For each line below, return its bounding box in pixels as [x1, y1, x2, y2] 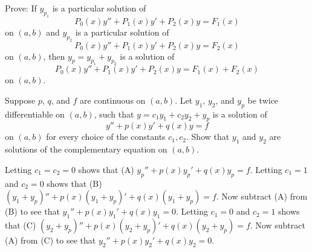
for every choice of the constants [46, 130, 166, 143]
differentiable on [5, 107, 65, 120]
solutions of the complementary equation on [5, 143, 167, 156]
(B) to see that [5, 205, 60, 218]
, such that [94, 107, 134, 120]
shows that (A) [78, 163, 134, 175]
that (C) [5, 219, 36, 232]
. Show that [186, 130, 230, 143]
